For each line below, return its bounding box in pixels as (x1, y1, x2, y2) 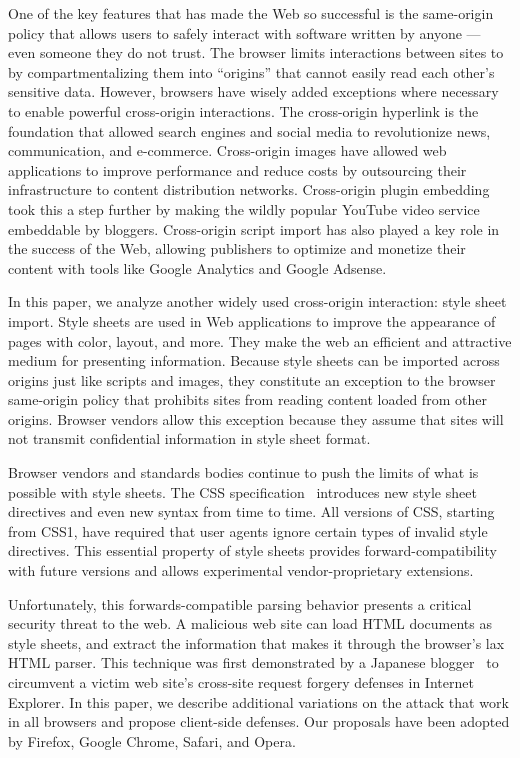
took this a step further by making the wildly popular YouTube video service (8, 198, 480, 219)
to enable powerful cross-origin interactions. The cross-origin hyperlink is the (8, 100, 479, 121)
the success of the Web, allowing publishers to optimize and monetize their (8, 238, 466, 259)
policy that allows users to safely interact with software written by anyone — (8, 22, 481, 43)
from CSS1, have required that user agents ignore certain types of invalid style (8, 520, 488, 541)
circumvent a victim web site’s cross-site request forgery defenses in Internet (8, 672, 474, 692)
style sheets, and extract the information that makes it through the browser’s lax (8, 632, 505, 653)
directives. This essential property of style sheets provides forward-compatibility (8, 540, 497, 561)
